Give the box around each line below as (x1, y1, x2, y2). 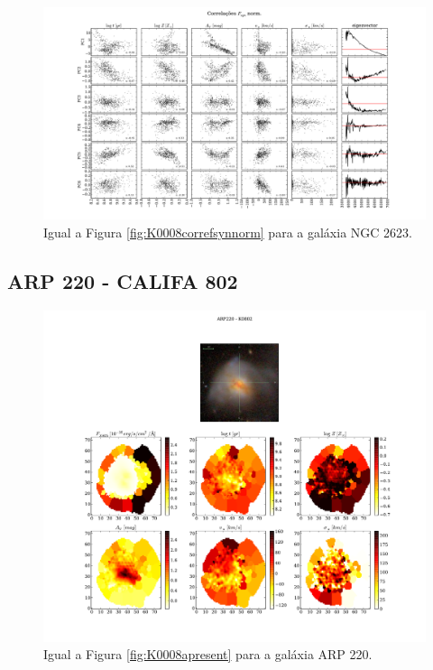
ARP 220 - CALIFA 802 (7, 266, 238, 294)
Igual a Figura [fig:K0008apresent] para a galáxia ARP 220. (43, 645, 373, 664)
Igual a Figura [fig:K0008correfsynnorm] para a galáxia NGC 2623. (43, 222, 412, 241)
